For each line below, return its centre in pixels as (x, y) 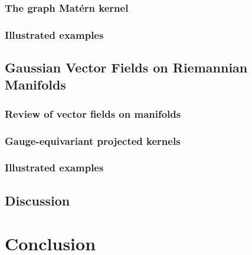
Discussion (37, 200)
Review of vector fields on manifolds (93, 113)
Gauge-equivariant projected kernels (93, 140)
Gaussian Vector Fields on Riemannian (126, 67)
